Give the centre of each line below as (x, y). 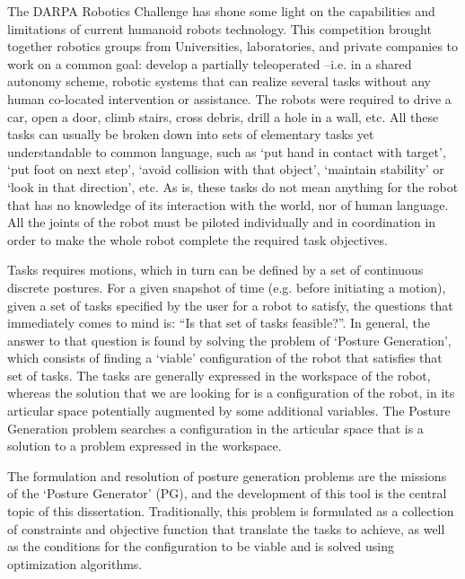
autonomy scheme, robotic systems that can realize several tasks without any (219, 81)
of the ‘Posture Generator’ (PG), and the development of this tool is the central (227, 493)
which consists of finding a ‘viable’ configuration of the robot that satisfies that (225, 358)
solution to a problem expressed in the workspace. (145, 446)
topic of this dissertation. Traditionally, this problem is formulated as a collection (231, 511)
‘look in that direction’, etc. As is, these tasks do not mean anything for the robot (233, 186)
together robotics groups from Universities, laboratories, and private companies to (233, 46)
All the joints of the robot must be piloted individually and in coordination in (222, 222)
